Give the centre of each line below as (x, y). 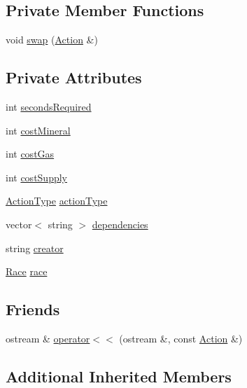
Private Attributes (74, 77)
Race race (27, 271)
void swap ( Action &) (52, 40)
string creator (35, 248)
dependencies (120, 224)
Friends (33, 309)
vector (19, 224)
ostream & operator (48, 338)
